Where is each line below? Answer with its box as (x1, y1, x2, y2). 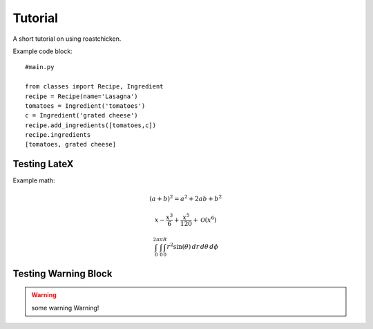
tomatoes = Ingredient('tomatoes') (25, 102, 146, 110)
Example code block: (12, 47, 73, 55)
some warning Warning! (31, 303, 99, 312)
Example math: (12, 176, 55, 185)
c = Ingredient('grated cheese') (25, 111, 138, 120)
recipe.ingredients (25, 131, 91, 139)
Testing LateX (12, 158, 74, 170)
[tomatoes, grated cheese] (25, 140, 117, 149)
